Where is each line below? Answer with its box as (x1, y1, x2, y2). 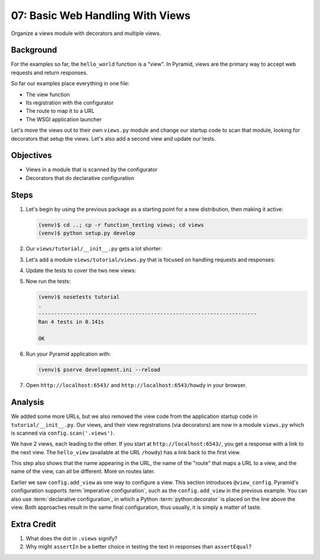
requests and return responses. (11, 69, 88, 76)
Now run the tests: (25, 278, 71, 285)
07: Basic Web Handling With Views (11, 9, 191, 22)
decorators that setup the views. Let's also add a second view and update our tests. (11, 135, 216, 142)
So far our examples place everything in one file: (11, 80, 130, 87)
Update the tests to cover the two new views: (25, 267, 136, 274)
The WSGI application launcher (25, 116, 102, 123)
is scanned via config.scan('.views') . (11, 429, 115, 436)
